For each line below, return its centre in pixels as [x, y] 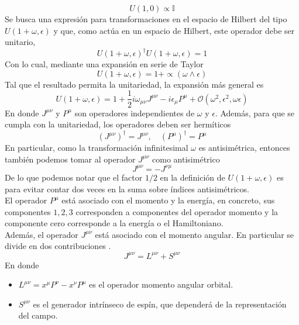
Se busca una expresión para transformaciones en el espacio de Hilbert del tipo [146, 19]
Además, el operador [42, 234]
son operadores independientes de [135, 113]
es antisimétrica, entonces [244, 148]
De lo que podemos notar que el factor [74, 177]
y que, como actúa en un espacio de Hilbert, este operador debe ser [174, 30]
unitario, [20, 42]
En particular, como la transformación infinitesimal [97, 148]
